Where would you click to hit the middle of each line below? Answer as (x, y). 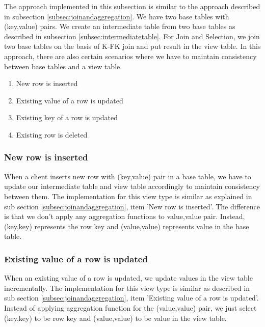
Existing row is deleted (52, 134)
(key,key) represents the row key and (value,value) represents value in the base (127, 226)
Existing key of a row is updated (67, 117)
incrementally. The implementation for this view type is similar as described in (127, 288)
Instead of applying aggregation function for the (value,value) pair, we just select (130, 307)
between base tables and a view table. (63, 66)
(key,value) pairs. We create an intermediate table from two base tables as (120, 26)
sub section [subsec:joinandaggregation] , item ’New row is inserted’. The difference (132, 206)
